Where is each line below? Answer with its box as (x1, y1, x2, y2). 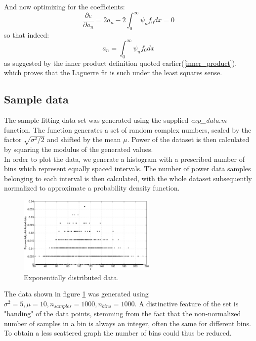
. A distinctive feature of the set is (134, 298, 239, 308)
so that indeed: (4, 29, 49, 40)
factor (4, 134, 22, 145)
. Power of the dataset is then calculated (127, 134, 250, 145)
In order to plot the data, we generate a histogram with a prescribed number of (4, 153, 245, 164)
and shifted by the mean (47, 134, 121, 145)
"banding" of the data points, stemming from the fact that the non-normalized (4, 308, 241, 319)
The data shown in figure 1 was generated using (4, 289, 149, 299)
